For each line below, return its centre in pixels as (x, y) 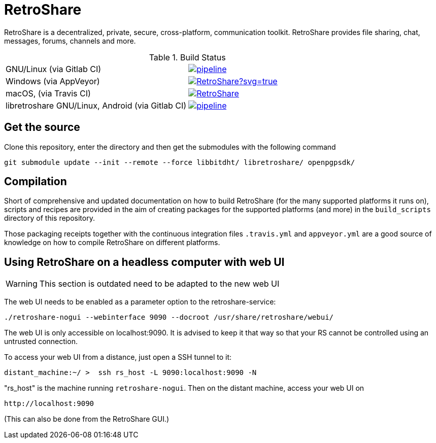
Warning (22, 284)
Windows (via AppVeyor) (53, 81)
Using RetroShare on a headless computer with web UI (144, 262)
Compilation (36, 182)
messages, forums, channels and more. (70, 41)
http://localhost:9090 (49, 404)
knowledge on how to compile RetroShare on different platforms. (112, 243)
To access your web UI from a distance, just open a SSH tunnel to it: (118, 357)
